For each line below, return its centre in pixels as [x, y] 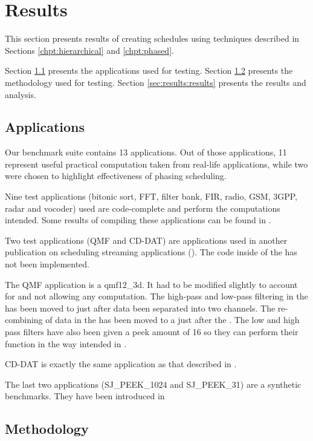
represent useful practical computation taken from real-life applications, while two [156, 164]
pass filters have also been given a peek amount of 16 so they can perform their [152, 332]
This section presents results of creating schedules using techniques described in [152, 38]
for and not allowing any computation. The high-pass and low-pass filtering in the [156, 296]
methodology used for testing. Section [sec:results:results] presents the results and [156, 82]
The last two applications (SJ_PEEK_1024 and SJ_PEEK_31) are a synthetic [153, 384]
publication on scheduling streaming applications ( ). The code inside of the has [151, 252]
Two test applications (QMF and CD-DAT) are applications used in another [146, 240]
